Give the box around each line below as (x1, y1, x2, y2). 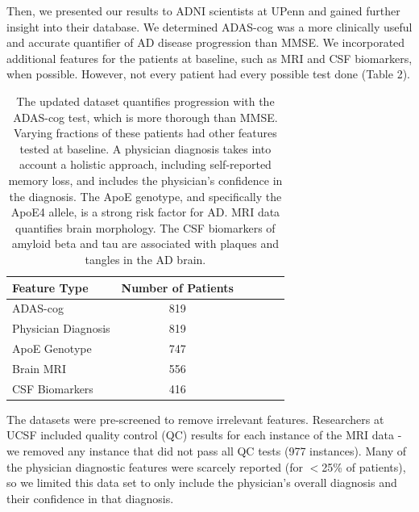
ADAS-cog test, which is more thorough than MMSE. (13, 108, 278, 125)
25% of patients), (322, 458, 406, 475)
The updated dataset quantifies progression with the (16, 92, 275, 109)
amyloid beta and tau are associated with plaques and (11, 235, 279, 252)
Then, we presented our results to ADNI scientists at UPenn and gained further (6, 2, 400, 19)
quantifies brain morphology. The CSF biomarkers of (15, 219, 276, 236)
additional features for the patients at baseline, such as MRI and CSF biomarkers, (6, 49, 413, 66)
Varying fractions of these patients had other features (14, 124, 277, 141)
